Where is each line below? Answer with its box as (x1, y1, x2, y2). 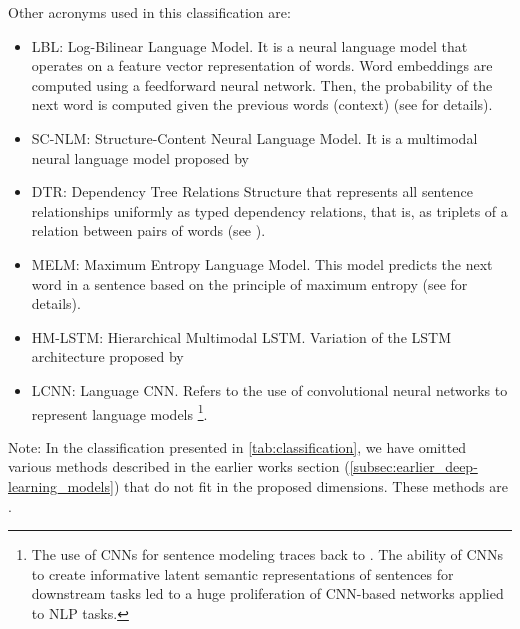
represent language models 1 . (31, 400, 208, 424)
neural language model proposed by (31, 147, 249, 168)
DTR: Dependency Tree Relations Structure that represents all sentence (31, 181, 473, 202)
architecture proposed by (31, 346, 184, 367)
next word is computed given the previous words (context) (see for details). (31, 94, 493, 115)
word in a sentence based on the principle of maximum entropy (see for (31, 273, 468, 294)
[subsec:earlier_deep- (349, 456, 478, 477)
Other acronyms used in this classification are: (8, 2, 291, 22)
